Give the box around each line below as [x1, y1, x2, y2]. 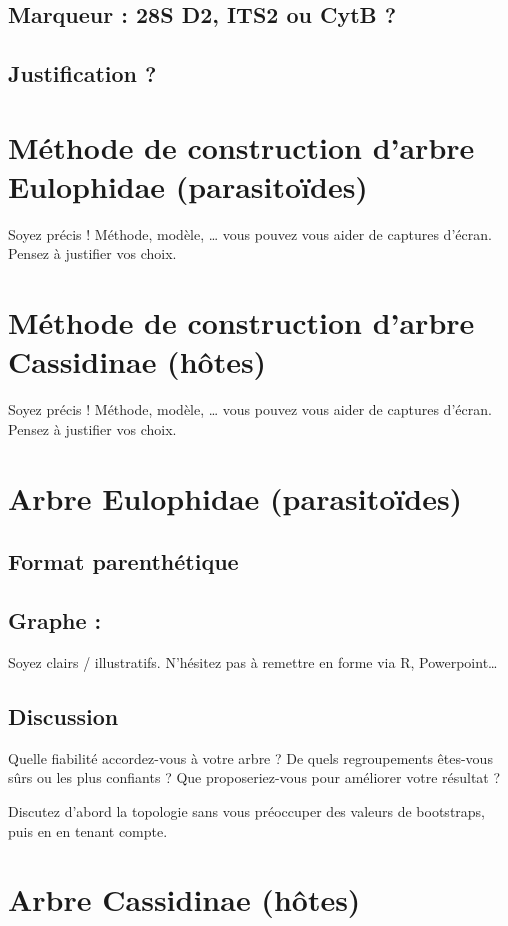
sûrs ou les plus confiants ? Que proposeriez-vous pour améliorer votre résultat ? [8, 767, 501, 788]
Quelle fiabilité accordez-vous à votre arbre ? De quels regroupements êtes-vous [8, 747, 493, 768]
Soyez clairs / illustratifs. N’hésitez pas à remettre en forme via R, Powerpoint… [8, 651, 498, 672]
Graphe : [8, 605, 102, 636]
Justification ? [8, 58, 157, 89]
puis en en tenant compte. [8, 820, 168, 841]
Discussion [8, 700, 119, 731]
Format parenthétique [8, 546, 239, 577]
